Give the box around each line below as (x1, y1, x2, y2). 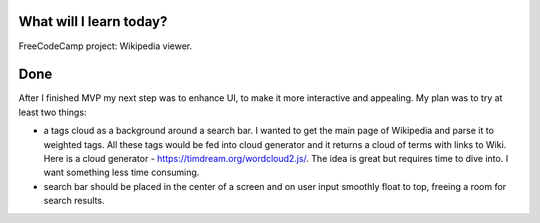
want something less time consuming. (43, 166, 200, 179)
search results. (43, 195, 105, 207)
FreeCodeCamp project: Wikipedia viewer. (18, 40, 193, 52)
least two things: (18, 106, 87, 118)
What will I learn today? (18, 13, 168, 30)
